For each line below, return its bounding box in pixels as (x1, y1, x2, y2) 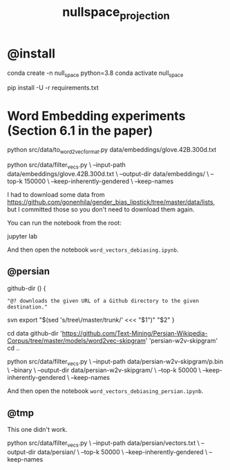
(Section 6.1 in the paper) (7, 123, 153, 139)
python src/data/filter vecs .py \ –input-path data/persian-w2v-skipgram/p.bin (7, 357, 224, 367)
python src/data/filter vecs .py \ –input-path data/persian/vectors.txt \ (7, 439, 200, 449)
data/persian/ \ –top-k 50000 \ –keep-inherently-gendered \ (37, 448, 208, 456)
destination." (7, 303, 48, 311)
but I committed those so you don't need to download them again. (7, 205, 195, 214)
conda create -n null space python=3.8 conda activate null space (7, 69, 184, 78)
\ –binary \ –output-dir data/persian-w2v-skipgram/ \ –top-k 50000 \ (7, 366, 202, 374)
